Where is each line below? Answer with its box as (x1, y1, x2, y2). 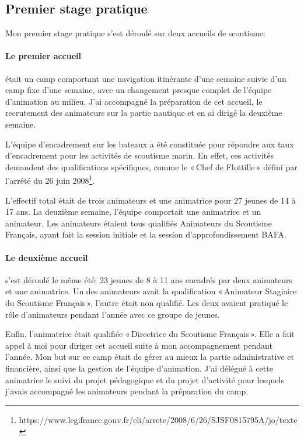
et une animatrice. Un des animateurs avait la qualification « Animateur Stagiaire (5, 285, 297, 297)
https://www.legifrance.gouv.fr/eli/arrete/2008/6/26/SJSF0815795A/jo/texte (19, 413, 298, 425)
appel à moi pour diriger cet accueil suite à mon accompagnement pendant (5, 339, 272, 351)
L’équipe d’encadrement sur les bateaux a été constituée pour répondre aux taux (5, 137, 294, 150)
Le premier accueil (5, 50, 82, 62)
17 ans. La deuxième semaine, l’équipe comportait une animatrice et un (5, 205, 261, 218)
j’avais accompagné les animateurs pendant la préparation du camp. (5, 385, 249, 397)
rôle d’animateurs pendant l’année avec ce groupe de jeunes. (5, 308, 220, 320)
